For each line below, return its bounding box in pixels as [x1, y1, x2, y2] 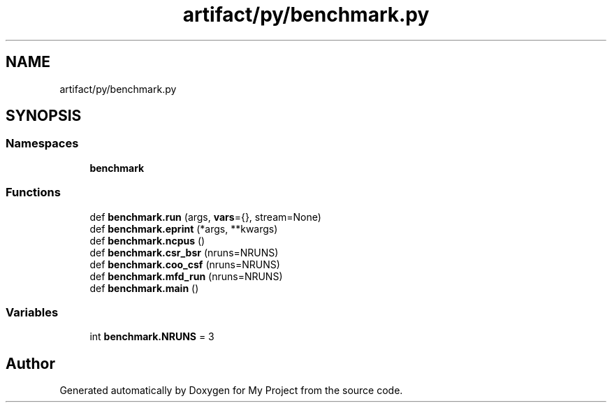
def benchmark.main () [89, 282, 199, 294]
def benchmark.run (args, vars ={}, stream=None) [89, 210, 321, 223]
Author [6, 354, 55, 372]
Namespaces [6, 136, 79, 151]
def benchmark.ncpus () [89, 234, 205, 247]
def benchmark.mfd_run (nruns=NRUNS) [89, 270, 283, 282]
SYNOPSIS [6, 107, 82, 125]
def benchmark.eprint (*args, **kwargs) [89, 222, 278, 235]
